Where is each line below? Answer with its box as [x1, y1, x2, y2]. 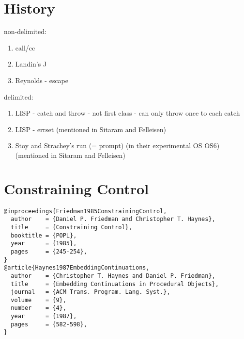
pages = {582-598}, [11, 321, 87, 328]
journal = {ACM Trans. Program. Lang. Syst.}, [11, 288, 170, 296]
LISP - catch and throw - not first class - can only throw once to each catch [15, 108, 240, 118]
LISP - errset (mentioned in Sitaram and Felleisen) [15, 124, 166, 134]
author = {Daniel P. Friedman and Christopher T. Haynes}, [11, 216, 215, 223]
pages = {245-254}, [11, 248, 87, 255]
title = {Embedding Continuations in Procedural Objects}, [11, 280, 219, 288]
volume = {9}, [11, 296, 66, 304]
